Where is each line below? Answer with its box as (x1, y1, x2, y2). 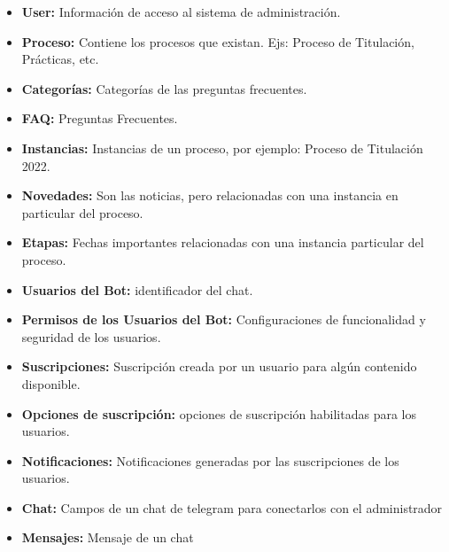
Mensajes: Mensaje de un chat (21, 528, 194, 547)
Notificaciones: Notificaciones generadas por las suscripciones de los (21, 451, 399, 470)
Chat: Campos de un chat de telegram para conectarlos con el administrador (21, 498, 443, 517)
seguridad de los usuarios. (21, 327, 161, 346)
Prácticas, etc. (21, 50, 99, 68)
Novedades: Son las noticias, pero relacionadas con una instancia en (21, 186, 399, 205)
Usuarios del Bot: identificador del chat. (21, 280, 253, 299)
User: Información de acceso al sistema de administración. (21, 3, 341, 20)
